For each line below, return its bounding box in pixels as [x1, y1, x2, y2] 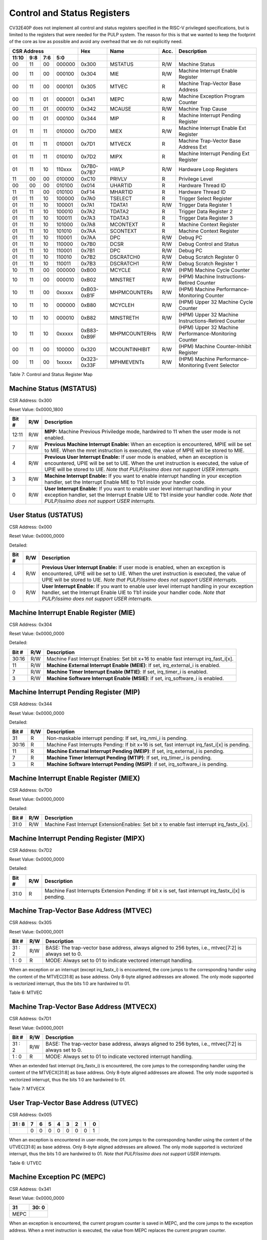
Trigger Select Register [178, 195, 232, 202]
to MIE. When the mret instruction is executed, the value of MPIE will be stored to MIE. [44, 447, 245, 454]
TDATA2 [110, 208, 129, 215]
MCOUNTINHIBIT [110, 346, 151, 353]
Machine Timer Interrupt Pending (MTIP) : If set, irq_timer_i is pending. [46, 754, 212, 761]
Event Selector [205, 362, 239, 369]
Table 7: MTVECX [9, 1086, 45, 1092]
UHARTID [110, 182, 133, 188]
